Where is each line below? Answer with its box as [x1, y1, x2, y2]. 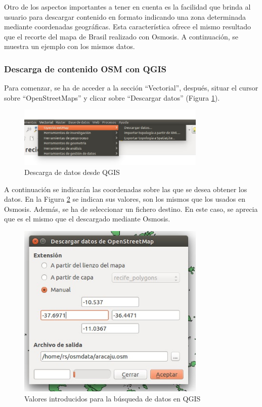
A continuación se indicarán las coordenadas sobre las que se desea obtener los [4, 184, 247, 194]
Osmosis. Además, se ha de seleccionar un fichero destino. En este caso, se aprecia [4, 203, 258, 214]
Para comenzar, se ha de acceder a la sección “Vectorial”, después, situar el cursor [4, 82, 258, 93]
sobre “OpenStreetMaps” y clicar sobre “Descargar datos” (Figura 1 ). [4, 92, 220, 103]
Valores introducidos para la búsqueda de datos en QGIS [24, 393, 201, 403]
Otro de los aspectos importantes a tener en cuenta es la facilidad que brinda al [4, 2, 251, 12]
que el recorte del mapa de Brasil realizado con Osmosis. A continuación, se [4, 31, 239, 41]
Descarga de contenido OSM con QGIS [4, 62, 167, 75]
